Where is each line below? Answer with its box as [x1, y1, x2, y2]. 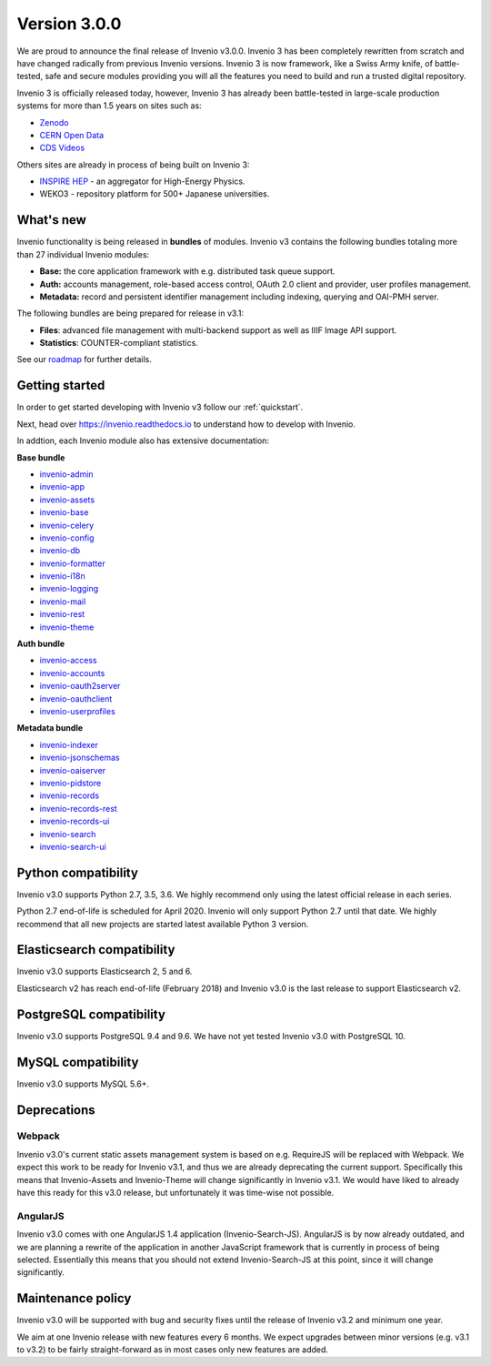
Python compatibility [16, 865, 138, 880]
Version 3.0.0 [16, 14, 122, 34]
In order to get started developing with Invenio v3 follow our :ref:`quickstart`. [16, 401, 304, 413]
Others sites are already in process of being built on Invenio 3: [16, 159, 250, 170]
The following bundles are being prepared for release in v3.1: [16, 308, 245, 319]
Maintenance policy [16, 1290, 132, 1306]
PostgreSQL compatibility [16, 1007, 165, 1022]
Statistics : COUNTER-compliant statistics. [39, 338, 199, 349]
